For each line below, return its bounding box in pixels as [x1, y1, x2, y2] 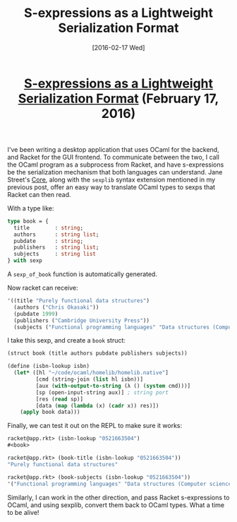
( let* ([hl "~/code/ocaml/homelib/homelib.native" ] [13, 369, 169, 376]
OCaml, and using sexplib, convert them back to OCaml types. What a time [7, 500, 224, 509]
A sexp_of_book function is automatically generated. [7, 270, 157, 278]
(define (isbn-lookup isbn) [7, 362, 90, 370]
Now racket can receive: [7, 284, 79, 292]
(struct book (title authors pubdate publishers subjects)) [7, 350, 188, 357]
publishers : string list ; [13, 244, 99, 251]
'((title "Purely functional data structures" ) [7, 297, 150, 304]
